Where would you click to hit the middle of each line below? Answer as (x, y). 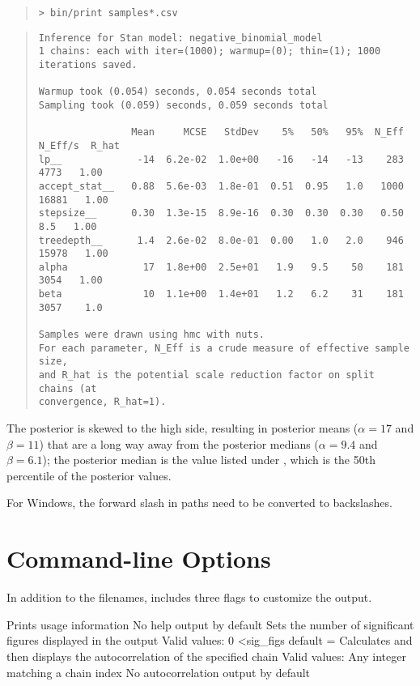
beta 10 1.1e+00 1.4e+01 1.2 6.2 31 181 (221, 294)
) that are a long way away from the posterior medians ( (179, 443)
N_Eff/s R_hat (79, 145)
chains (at (68, 388)
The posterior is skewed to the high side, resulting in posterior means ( (182, 428)
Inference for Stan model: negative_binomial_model (180, 38)
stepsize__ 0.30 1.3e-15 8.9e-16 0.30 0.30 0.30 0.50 (221, 213)
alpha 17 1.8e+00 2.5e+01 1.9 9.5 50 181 (221, 267)
